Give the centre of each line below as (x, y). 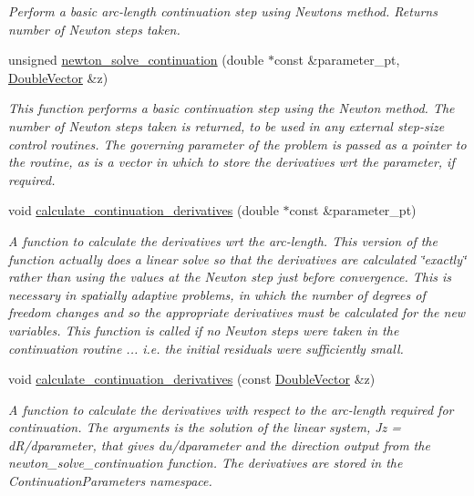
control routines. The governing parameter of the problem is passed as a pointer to (237, 144)
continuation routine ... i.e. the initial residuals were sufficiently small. (206, 348)
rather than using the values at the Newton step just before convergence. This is (230, 277)
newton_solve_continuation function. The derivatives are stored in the (206, 463)
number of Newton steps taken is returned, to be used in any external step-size (227, 125)
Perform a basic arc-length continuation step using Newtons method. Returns (223, 11)
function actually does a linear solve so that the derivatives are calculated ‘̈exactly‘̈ (237, 258)
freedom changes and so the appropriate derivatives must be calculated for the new (237, 312)
